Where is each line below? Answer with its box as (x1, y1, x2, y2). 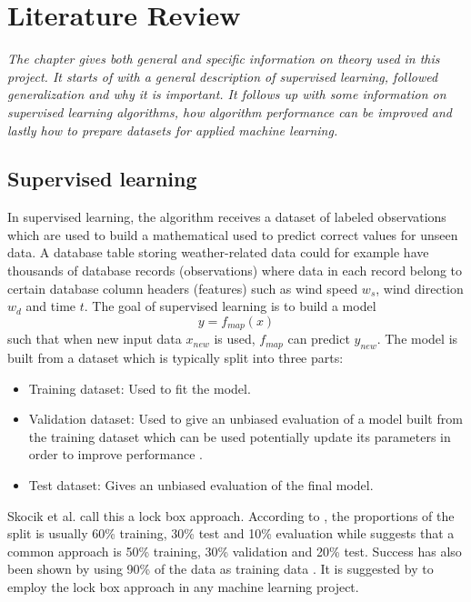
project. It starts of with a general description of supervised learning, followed (7, 66, 438, 85)
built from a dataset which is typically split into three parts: (7, 348, 344, 367)
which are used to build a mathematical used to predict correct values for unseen (7, 225, 458, 244)
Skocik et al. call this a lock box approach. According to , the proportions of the (7, 506, 455, 525)
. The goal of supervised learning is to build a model (84, 296, 376, 316)
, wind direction (376, 278, 464, 297)
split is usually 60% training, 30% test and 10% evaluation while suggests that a (7, 524, 455, 543)
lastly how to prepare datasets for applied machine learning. (7, 120, 338, 139)
